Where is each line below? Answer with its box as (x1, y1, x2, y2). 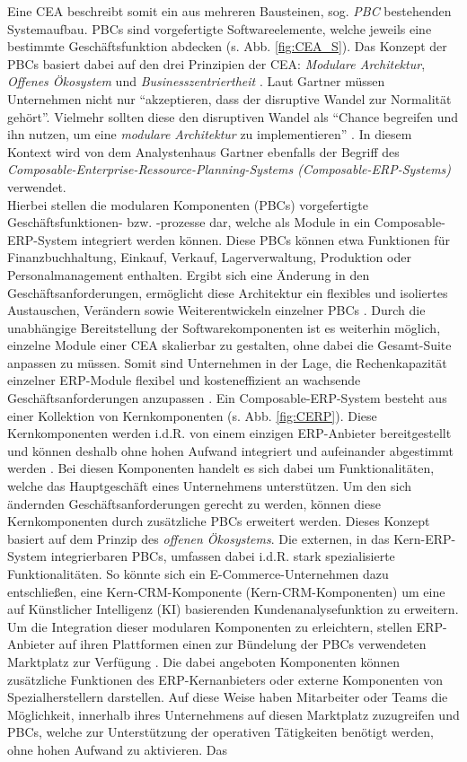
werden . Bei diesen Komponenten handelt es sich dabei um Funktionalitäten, (7, 459, 435, 477)
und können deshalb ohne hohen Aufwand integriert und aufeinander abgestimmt (7, 441, 454, 460)
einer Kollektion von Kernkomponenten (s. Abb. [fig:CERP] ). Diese (7, 406, 377, 425)
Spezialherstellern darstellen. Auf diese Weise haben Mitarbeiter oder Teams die (7, 688, 448, 706)
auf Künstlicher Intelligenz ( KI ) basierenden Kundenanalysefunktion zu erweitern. (7, 600, 459, 618)
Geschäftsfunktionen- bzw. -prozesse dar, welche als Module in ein (7, 213, 371, 232)
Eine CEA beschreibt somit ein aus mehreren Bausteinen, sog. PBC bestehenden (7, 2, 452, 20)
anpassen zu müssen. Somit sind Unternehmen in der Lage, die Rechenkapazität (7, 353, 447, 372)
